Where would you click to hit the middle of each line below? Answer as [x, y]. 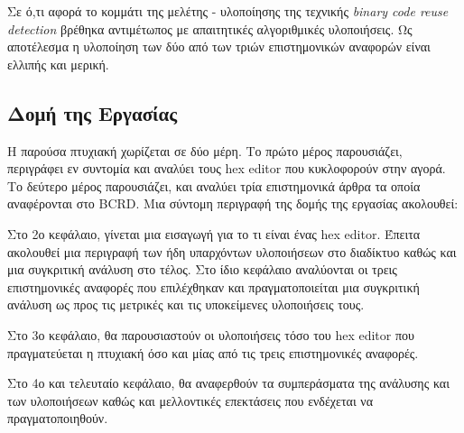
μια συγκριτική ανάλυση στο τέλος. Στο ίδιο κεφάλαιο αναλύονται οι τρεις [202, 269]
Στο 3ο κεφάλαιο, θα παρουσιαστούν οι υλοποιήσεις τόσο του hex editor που [211, 334]
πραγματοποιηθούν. [58, 418]
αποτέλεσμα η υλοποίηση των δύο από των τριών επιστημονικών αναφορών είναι [219, 46]
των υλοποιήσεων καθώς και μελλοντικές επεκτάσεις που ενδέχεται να [190, 400]
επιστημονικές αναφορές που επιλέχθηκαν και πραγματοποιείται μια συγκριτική [213, 286]
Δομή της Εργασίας [93, 112]
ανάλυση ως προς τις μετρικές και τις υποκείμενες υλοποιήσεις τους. [186, 304]
